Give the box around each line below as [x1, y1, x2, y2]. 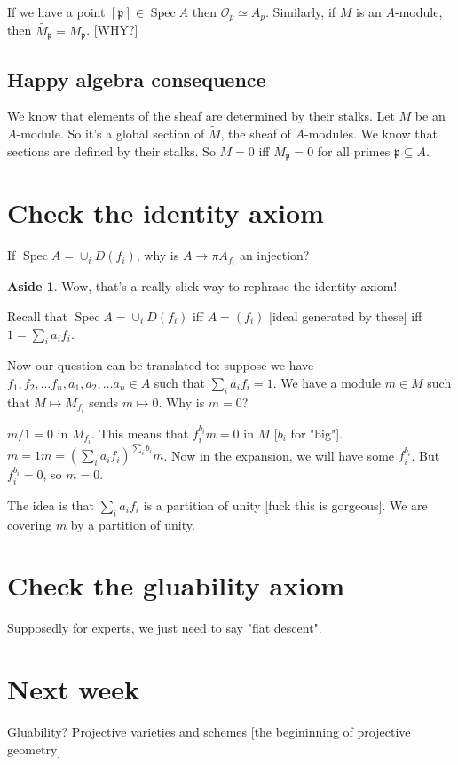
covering [7, 515, 52, 533]
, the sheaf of [220, 124, 291, 143]
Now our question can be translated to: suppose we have [7, 356, 314, 375]
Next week [7, 671, 140, 707]
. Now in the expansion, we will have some [163, 446, 395, 464]
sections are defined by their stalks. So [7, 141, 216, 160]
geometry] [7, 739, 61, 758]
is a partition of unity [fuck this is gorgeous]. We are [143, 495, 428, 514]
